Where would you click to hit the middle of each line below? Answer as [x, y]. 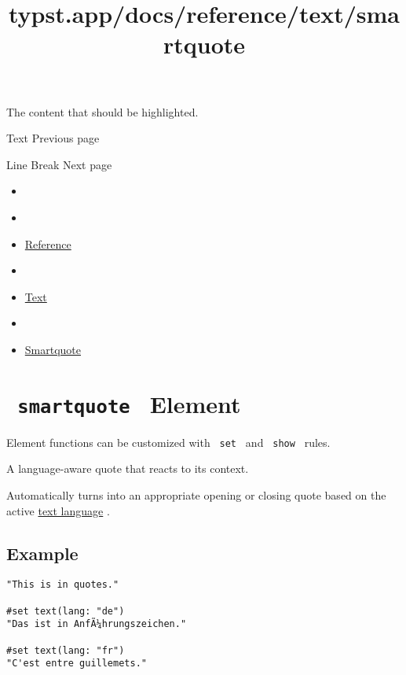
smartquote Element [129, 403]
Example [42, 553]
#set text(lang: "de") [66, 611]
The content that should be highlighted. [102, 111]
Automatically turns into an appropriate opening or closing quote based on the [196, 495]
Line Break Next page [59, 164]
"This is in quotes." [63, 585]
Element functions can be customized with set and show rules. [168, 442]
